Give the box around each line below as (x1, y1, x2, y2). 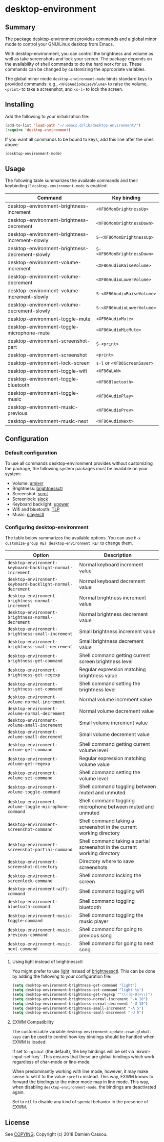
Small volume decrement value (79, 731, 150, 738)
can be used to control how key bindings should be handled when (22, 1034, 155, 1040)
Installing (5, 101, 34, 109)
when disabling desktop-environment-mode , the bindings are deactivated (12, 1084, 156, 1090)
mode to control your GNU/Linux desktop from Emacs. (5, 41, 114, 47)
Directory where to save (79, 858, 134, 865)
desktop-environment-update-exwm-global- (66, 1030, 152, 1035)
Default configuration (5, 449, 57, 456)
